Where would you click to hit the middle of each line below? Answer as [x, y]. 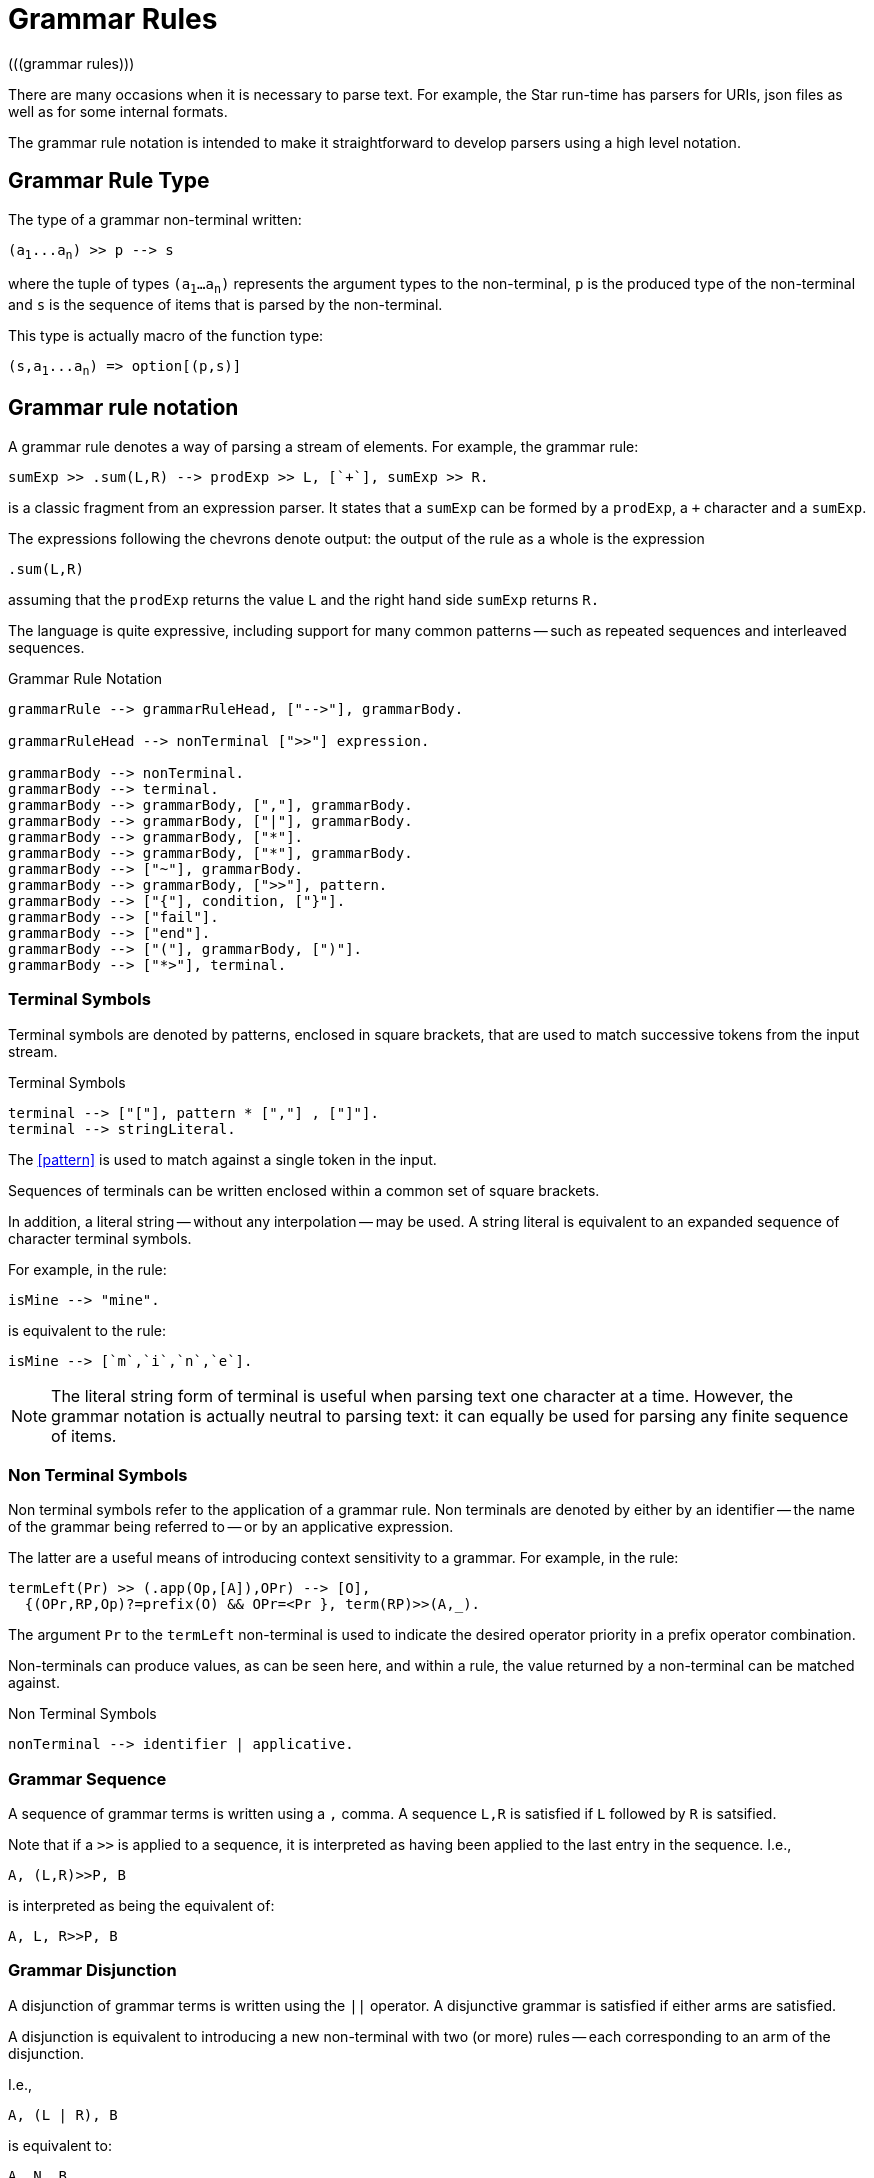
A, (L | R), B [63, 2114]
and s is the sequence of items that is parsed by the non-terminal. [225, 305]
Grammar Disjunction [92, 1970]
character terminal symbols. [100, 1238]
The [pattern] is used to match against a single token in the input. [222, 1159]
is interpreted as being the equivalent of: [141, 1906]
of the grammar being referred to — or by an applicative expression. [231, 1527]
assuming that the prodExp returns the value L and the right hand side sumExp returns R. [304, 599]
